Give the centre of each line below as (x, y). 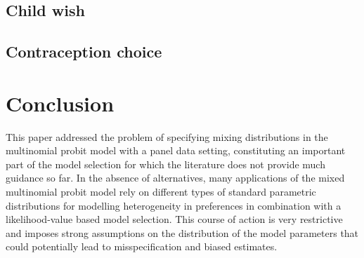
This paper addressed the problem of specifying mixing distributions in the (167, 136)
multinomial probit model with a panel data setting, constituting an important (176, 150)
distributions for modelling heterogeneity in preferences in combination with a (174, 205)
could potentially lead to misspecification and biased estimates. (142, 246)
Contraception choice (84, 52)
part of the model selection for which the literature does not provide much (165, 164)
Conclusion (60, 103)
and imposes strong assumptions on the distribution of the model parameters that (182, 232)
